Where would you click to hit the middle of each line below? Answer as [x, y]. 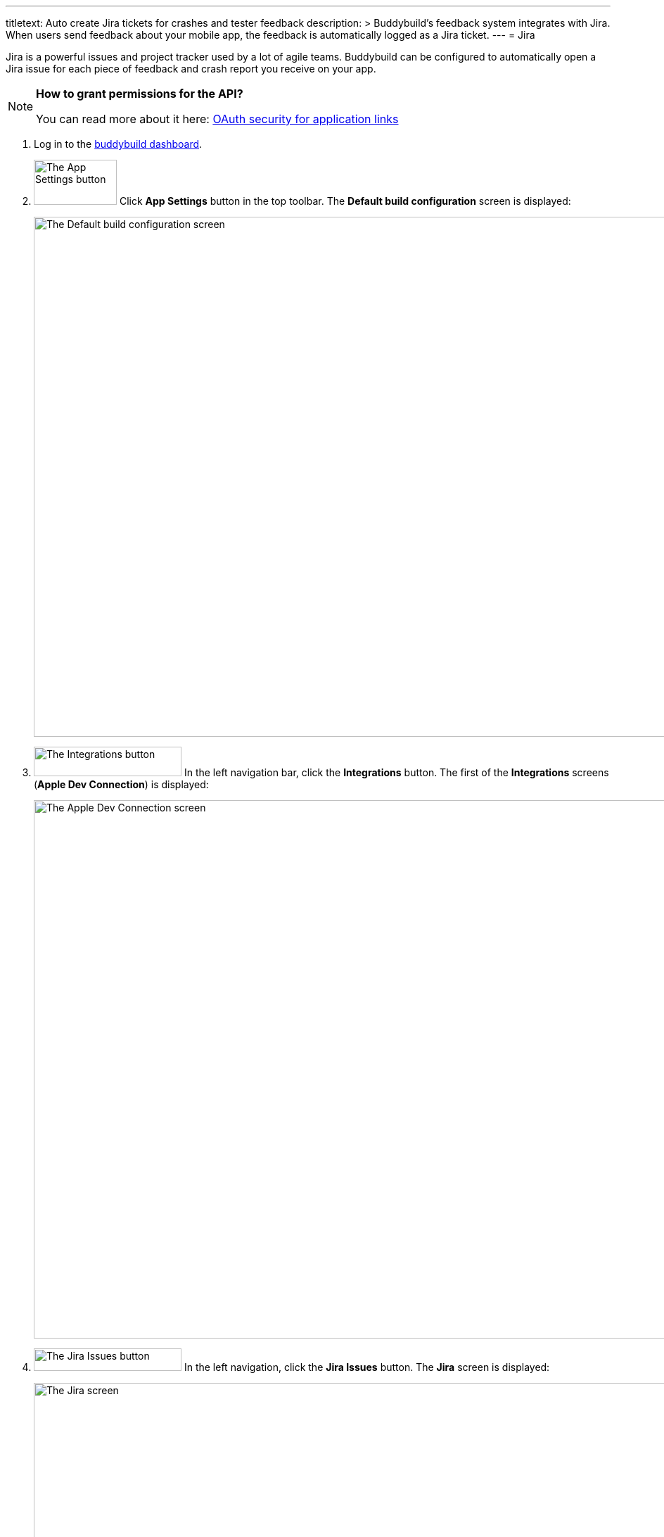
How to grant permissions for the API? [140, 94]
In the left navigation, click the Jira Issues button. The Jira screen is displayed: [367, 1367]
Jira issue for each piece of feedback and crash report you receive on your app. [191, 69]
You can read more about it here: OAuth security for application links [217, 119]
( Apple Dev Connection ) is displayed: [121, 784]
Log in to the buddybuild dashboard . [118, 144]
